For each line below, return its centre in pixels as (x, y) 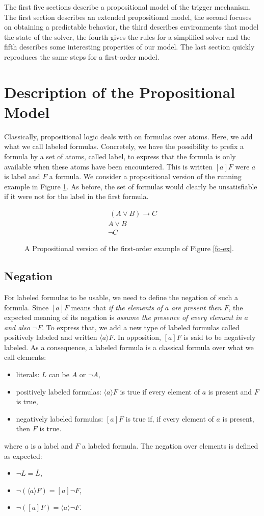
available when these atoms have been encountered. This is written (109, 166)
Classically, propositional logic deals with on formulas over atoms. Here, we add (128, 136)
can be (59, 374)
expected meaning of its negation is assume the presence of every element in (123, 317)
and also (17, 327)
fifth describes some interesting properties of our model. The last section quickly (129, 47)
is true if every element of (160, 391)
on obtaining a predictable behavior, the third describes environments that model (131, 27)
